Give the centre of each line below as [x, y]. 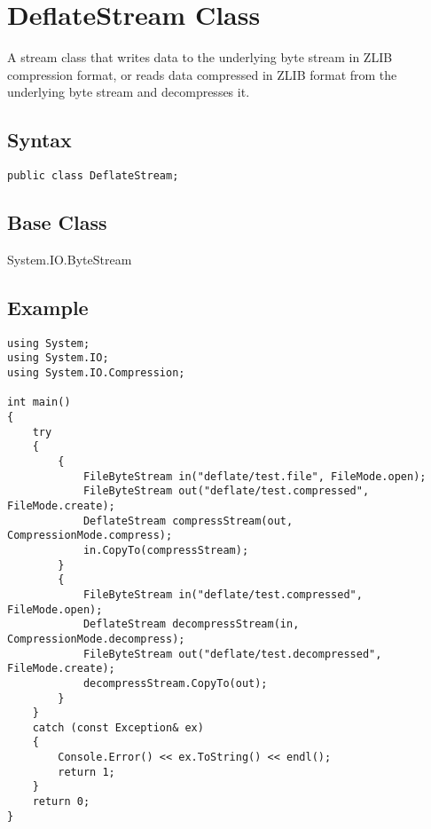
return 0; [61, 802]
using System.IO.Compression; [96, 373]
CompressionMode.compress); [90, 536]
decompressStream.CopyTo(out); [175, 683]
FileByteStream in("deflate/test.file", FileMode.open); [255, 476]
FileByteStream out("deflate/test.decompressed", [232, 654]
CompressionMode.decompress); [96, 639]
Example [48, 307]
